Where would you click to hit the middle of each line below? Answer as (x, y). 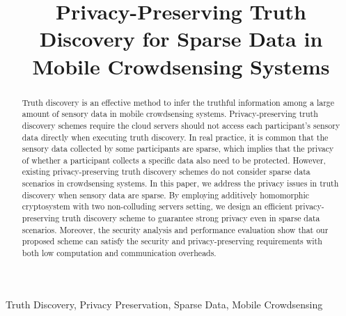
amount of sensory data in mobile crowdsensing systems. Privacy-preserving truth (170, 114)
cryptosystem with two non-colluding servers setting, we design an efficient (157, 206)
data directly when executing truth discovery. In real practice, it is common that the (175, 137)
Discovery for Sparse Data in (181, 39)
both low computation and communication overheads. (119, 253)
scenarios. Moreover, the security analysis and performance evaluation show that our (175, 229)
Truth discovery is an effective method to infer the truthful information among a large (178, 102)
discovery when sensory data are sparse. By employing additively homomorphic (165, 195)
